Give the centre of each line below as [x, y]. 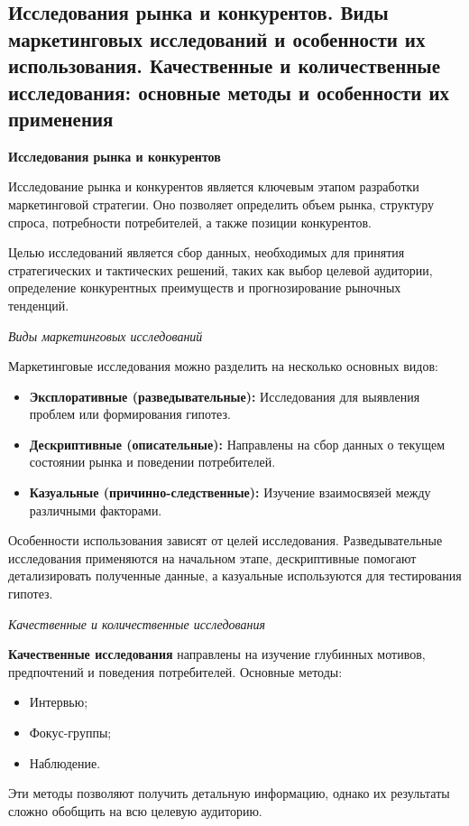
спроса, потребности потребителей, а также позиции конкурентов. [190, 222]
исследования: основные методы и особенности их [229, 92]
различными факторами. [96, 510]
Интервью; [59, 702]
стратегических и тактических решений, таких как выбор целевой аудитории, [221, 269]
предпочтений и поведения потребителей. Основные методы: [175, 671]
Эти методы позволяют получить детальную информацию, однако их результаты [229, 793]
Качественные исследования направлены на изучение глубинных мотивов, [217, 654]
